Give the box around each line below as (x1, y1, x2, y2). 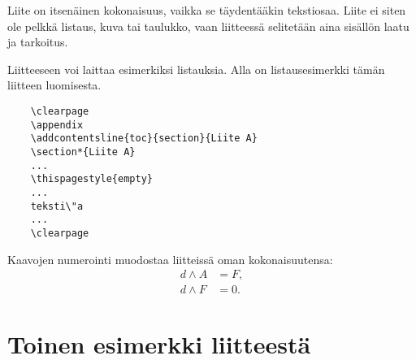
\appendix (30, 119, 84, 131)
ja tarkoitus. (7, 33, 68, 50)
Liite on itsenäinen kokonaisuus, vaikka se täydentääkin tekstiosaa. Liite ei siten (7, 2, 406, 18)
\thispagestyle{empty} (30, 173, 153, 185)
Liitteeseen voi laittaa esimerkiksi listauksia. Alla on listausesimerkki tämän (7, 60, 385, 77)
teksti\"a (30, 200, 84, 212)
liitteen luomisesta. (7, 76, 102, 93)
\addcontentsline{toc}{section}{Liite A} (30, 132, 258, 145)
